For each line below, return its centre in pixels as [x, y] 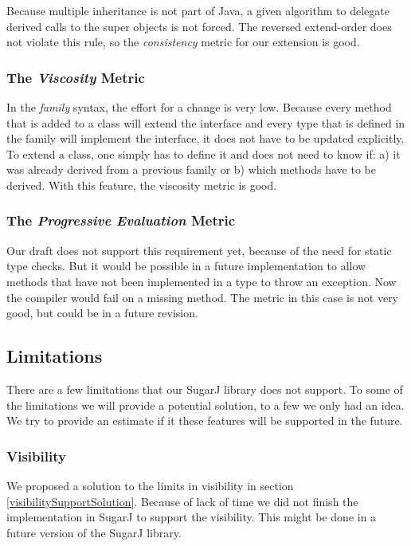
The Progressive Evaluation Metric [121, 220]
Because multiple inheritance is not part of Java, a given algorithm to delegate [198, 10]
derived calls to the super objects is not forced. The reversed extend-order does [199, 26]
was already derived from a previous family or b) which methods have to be [191, 169]
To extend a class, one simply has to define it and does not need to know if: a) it [204, 153]
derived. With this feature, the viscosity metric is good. [142, 185]
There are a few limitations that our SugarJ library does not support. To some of [205, 389]
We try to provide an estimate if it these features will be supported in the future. [205, 420]
